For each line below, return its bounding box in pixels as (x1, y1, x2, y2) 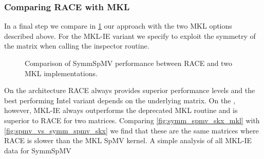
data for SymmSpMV (4, 145, 71, 155)
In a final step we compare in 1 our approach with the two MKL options (4, 20, 232, 31)
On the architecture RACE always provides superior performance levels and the (4, 85, 255, 96)
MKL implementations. (25, 67, 98, 78)
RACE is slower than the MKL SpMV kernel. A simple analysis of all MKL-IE (4, 135, 252, 146)
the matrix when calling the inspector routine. (4, 40, 149, 51)
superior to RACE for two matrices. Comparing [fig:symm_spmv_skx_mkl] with (4, 115, 260, 125)
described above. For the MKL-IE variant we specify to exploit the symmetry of (4, 30, 256, 41)
